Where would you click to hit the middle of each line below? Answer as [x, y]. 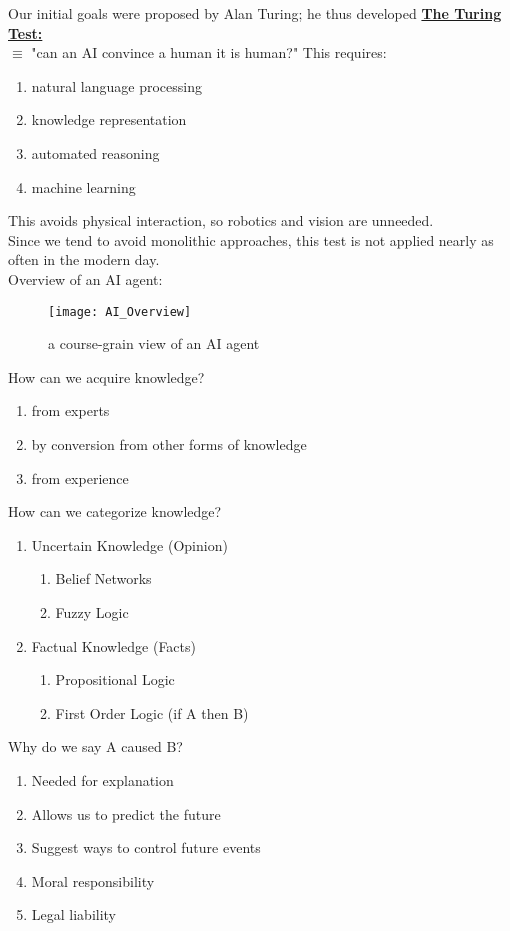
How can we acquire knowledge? [106, 376]
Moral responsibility [93, 880]
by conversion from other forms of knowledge [169, 443]
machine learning [83, 186]
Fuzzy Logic [92, 611]
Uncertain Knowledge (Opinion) [129, 544]
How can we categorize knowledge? [115, 511]
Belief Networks [103, 578]
